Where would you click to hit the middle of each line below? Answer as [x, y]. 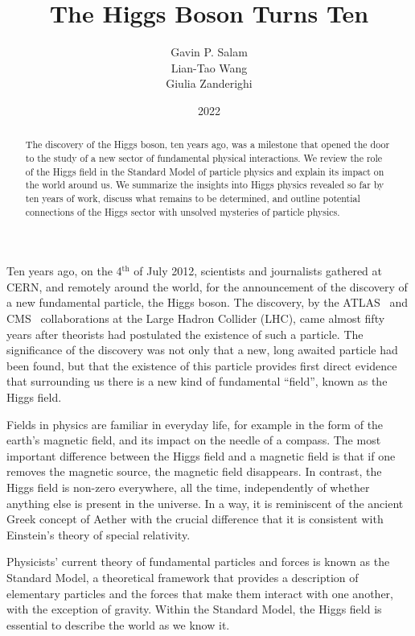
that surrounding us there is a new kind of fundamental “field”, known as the [197, 381]
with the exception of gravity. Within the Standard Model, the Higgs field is [194, 609]
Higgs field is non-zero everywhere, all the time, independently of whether [188, 487]
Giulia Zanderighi [209, 83]
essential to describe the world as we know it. [118, 624]
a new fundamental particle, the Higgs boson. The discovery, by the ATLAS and [207, 302]
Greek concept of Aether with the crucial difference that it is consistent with [195, 519]
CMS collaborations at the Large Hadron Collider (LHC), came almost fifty [196, 318]
